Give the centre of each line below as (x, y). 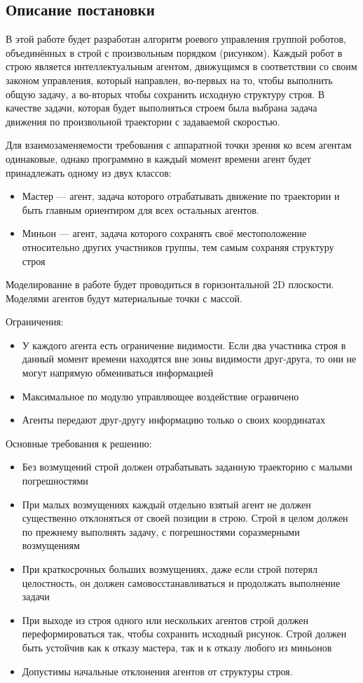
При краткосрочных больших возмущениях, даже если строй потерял (170, 569)
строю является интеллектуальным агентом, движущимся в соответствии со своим (181, 66)
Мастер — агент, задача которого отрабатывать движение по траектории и (181, 196)
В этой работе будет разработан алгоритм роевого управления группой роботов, (176, 39)
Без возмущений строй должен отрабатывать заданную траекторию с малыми (187, 467)
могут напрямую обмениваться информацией (118, 373)
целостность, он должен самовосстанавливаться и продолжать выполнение (181, 582)
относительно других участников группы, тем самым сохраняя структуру (178, 246)
